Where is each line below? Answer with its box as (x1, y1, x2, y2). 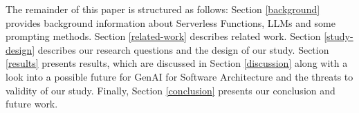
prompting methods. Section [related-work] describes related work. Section (6, 29, 321, 43)
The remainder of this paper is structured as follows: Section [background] (6, 2, 320, 16)
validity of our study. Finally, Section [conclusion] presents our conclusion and (6, 83, 335, 97)
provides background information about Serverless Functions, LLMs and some (6, 15, 335, 30)
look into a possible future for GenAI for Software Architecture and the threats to (6, 69, 353, 83)
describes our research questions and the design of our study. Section (37, 42, 329, 56)
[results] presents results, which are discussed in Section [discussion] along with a (6, 56, 348, 70)
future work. (6, 96, 58, 111)
